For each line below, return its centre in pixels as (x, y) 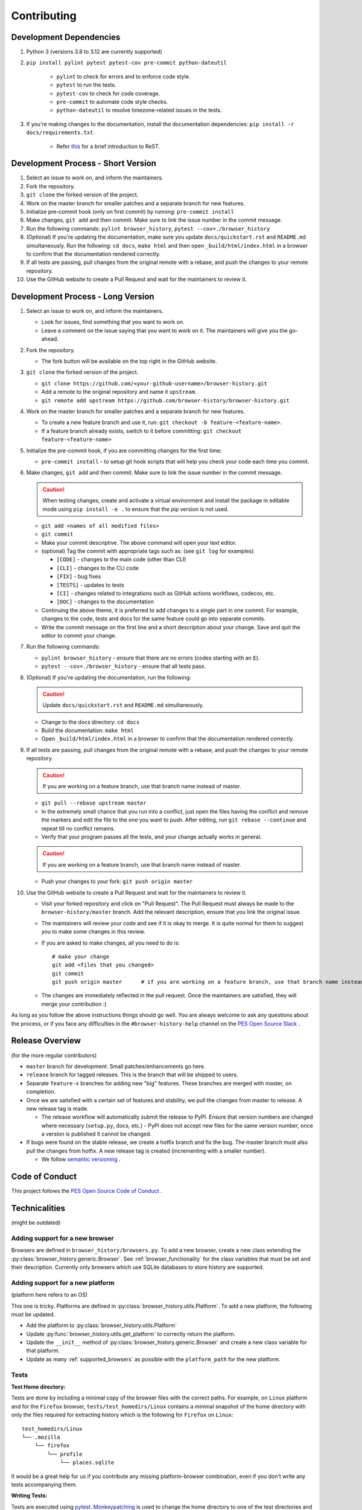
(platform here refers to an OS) (49, 1295)
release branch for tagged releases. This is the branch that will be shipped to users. (132, 1075)
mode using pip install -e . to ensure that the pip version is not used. (136, 509)
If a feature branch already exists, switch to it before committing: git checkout (141, 431)
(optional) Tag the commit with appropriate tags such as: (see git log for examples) (148, 551)
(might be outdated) (36, 1222)
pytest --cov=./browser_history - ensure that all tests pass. (124, 666)
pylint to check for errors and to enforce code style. (123, 76)
